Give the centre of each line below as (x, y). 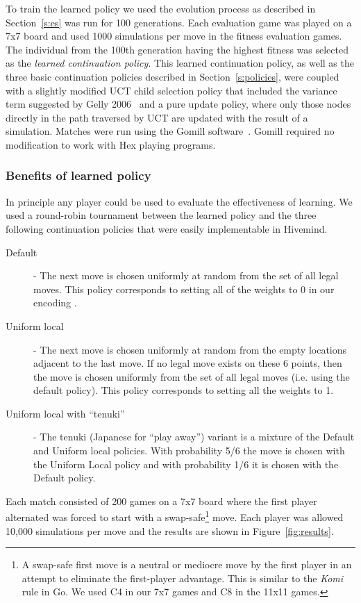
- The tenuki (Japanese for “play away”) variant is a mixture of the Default (194, 437)
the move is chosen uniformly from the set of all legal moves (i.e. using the (192, 376)
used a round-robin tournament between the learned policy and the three (161, 215)
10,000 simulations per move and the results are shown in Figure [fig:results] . (170, 530)
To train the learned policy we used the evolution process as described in (161, 8)
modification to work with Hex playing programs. (111, 144)
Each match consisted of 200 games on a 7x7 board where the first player (161, 501)
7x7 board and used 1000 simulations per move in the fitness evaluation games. (174, 36)
